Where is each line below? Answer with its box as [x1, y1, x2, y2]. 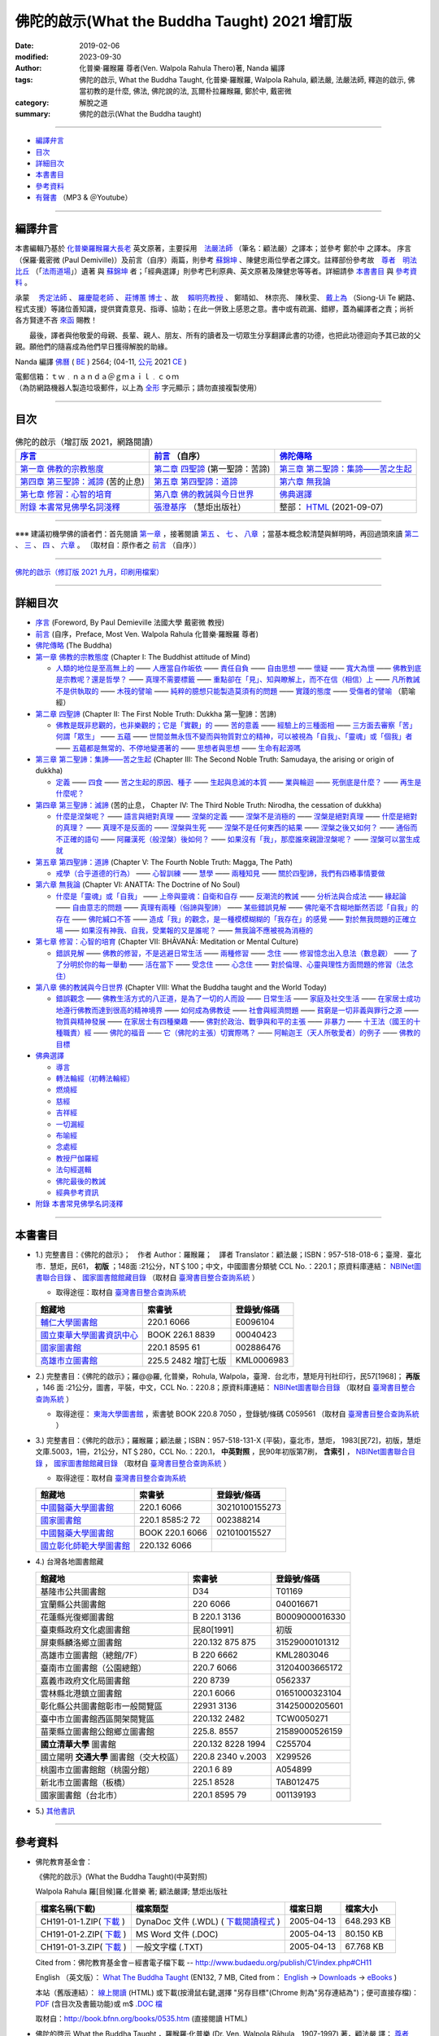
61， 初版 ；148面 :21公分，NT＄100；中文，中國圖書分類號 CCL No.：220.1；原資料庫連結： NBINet [77, 1261, 415, 1270]
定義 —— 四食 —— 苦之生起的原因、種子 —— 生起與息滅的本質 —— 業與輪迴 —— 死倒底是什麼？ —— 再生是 [55, 777, 422, 787]
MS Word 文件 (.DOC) [135, 1928, 219, 1940]
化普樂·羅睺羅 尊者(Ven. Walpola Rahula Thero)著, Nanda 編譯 [79, 64, 285, 73]
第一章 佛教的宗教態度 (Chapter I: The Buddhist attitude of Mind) [35, 652, 251, 661]
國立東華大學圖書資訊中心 [40, 1329, 138, 1341]
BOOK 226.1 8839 [147, 1328, 215, 1340]
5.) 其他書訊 [35, 1806, 76, 1815]
